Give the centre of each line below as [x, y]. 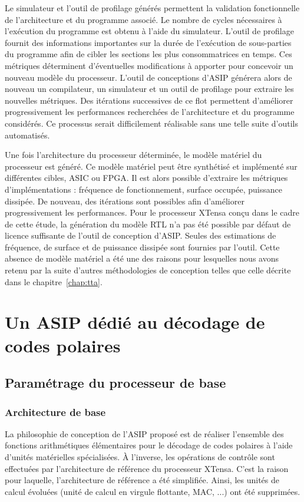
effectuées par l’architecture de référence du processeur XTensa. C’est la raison [147, 468]
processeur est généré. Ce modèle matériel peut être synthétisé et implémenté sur [151, 166]
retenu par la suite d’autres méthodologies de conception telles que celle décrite [148, 270]
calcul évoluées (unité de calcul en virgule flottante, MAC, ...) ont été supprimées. [153, 491]
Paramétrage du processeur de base [115, 383]
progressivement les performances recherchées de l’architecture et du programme [150, 112]
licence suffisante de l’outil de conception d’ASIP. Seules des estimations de [141, 235]
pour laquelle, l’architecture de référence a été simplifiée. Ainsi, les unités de [142, 480]
